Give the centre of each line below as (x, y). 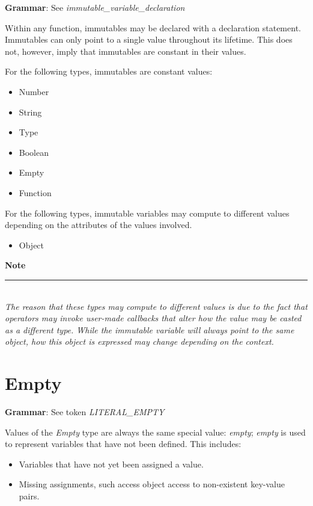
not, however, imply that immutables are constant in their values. (126, 51)
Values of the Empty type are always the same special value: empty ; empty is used (155, 432)
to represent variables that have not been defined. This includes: (123, 444)
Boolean (34, 152)
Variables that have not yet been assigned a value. (111, 464)
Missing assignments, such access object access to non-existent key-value (152, 484)
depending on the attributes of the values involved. (99, 225)
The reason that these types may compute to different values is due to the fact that (156, 306)
